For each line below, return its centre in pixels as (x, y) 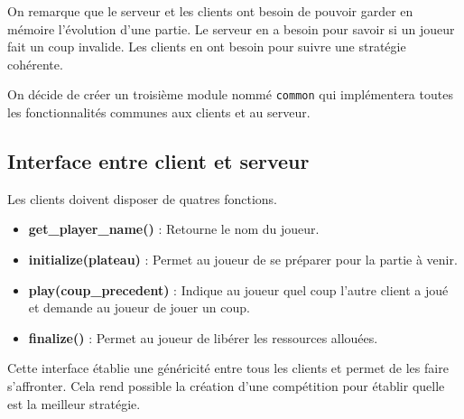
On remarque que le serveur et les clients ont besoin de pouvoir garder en (210, 11)
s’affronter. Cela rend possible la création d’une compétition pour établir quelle (226, 385)
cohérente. (35, 64)
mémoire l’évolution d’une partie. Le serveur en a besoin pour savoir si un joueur (231, 28)
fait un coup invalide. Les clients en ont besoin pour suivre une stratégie (207, 47)
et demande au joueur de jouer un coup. (139, 307)
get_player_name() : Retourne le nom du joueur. (174, 229)
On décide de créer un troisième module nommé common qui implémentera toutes (230, 94)
